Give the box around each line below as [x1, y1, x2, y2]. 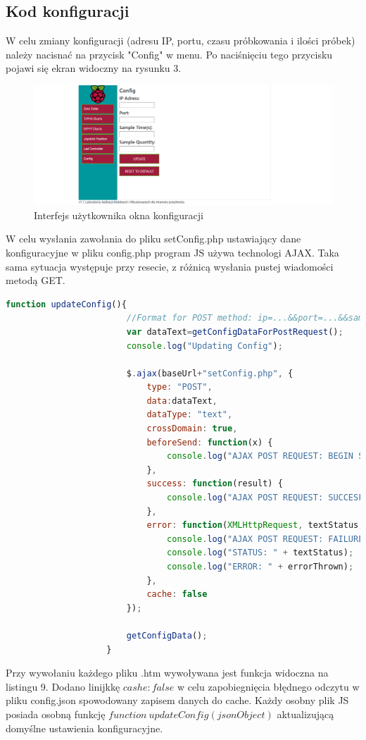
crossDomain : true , [146, 424, 238, 434]
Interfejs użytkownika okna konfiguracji [34, 207, 203, 222]
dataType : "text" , [146, 409, 233, 420]
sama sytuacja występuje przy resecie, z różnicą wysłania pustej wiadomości [6, 259, 334, 273]
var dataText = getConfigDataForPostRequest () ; [126, 326, 343, 337]
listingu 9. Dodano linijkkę [6, 679, 120, 693]
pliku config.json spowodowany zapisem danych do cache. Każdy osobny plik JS [6, 693, 349, 708]
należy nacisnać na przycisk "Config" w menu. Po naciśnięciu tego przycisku [6, 47, 333, 61]
